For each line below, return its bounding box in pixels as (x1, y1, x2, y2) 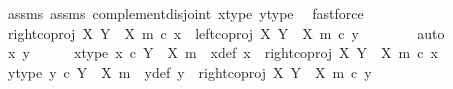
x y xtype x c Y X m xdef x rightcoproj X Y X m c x (7, 42, 438, 63)
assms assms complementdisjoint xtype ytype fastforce (7, 3, 364, 23)
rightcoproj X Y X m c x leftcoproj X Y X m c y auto (7, 22, 445, 43)
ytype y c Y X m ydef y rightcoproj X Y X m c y (7, 61, 372, 82)
